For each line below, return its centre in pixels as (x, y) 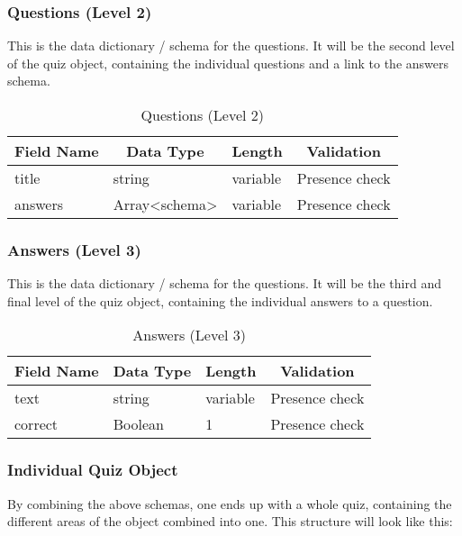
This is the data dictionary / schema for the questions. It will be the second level (231, 45)
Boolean (138, 424)
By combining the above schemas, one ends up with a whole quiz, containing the (230, 503)
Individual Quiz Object (93, 470)
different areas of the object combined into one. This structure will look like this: (230, 521)
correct (36, 424)
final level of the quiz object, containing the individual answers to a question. (220, 300)
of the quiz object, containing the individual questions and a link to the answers (228, 63)
